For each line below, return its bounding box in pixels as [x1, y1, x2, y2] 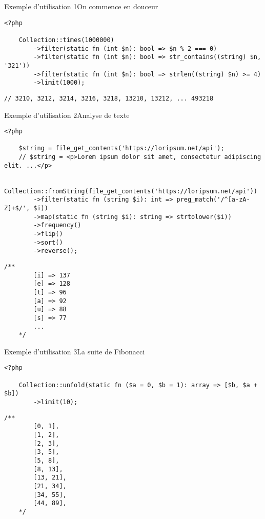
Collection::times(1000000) [18, 36, 114, 44]
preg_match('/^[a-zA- [176, 196, 250, 204]
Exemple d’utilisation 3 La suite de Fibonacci [4, 346, 145, 356]
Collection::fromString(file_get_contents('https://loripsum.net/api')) [4, 187, 257, 195]
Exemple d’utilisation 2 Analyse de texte [4, 109, 130, 120]
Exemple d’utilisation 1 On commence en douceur [4, 1, 158, 11]
